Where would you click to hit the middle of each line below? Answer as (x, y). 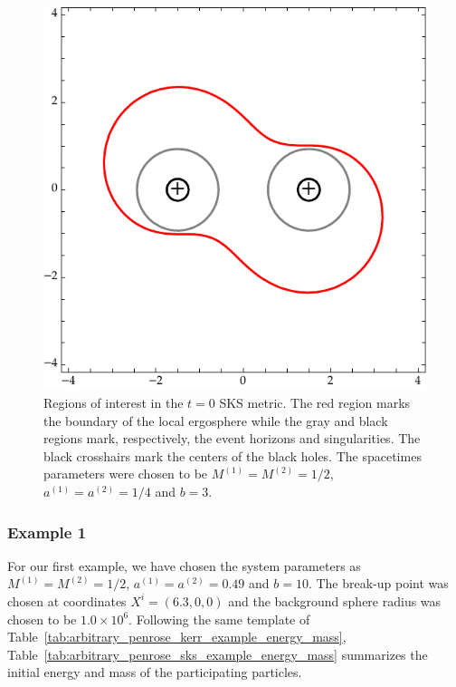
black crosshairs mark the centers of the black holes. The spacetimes (233, 455)
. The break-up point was (378, 583)
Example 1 (47, 532)
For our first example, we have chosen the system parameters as (184, 565)
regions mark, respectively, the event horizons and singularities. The (232, 438)
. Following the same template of (219, 619)
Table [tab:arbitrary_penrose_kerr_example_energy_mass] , (177, 637)
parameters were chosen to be (126, 474)
